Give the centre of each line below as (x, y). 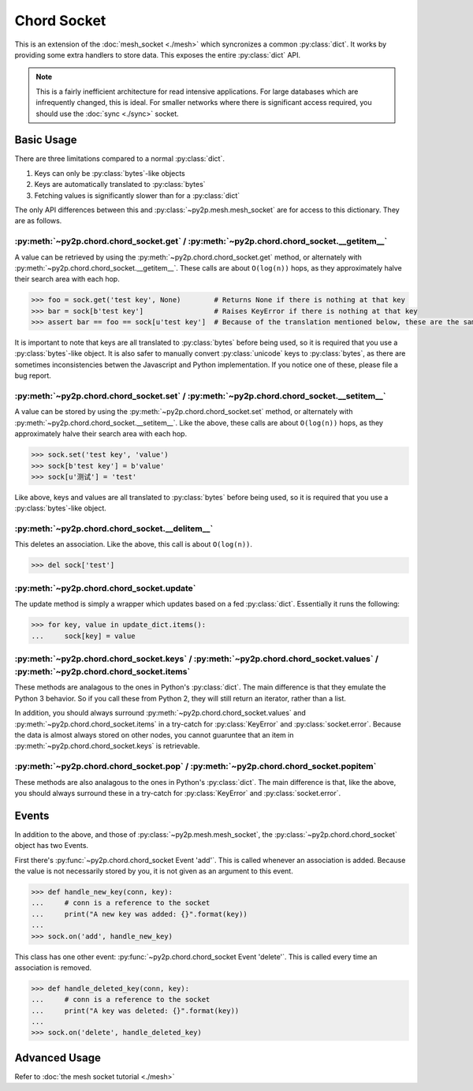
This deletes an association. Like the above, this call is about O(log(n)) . (133, 544)
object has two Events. (52, 846)
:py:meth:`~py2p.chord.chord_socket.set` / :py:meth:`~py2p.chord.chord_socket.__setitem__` (200, 396)
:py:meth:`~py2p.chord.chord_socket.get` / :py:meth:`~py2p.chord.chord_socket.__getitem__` (201, 241)
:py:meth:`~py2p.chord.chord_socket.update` (105, 588)
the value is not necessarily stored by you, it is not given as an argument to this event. (154, 871)
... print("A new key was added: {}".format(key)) (139, 914)
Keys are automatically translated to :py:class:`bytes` (120, 185)
